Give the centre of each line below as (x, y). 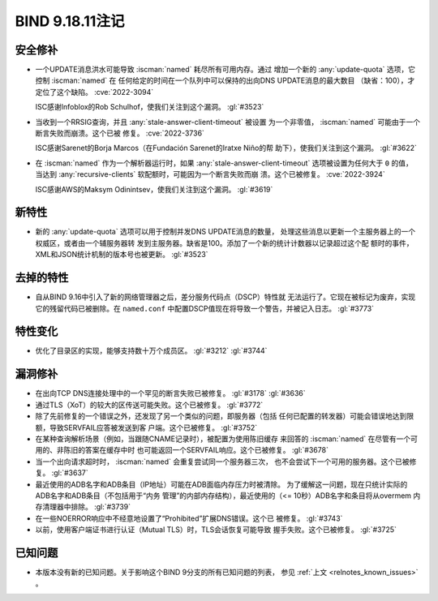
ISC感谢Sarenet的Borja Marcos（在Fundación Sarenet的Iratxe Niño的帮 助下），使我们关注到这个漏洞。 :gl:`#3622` (226, 148)
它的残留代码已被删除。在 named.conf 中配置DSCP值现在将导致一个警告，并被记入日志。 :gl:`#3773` (205, 308)
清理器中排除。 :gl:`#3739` (86, 507)
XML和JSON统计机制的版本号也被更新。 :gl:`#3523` (122, 255)
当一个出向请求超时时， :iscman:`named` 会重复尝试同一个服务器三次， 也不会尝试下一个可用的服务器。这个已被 (222, 461)
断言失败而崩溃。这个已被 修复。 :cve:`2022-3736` (120, 133)
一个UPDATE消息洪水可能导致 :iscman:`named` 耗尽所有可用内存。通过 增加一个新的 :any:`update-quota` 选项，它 (225, 70)
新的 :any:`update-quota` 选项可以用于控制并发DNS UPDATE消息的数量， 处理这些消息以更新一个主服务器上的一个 (225, 232)
